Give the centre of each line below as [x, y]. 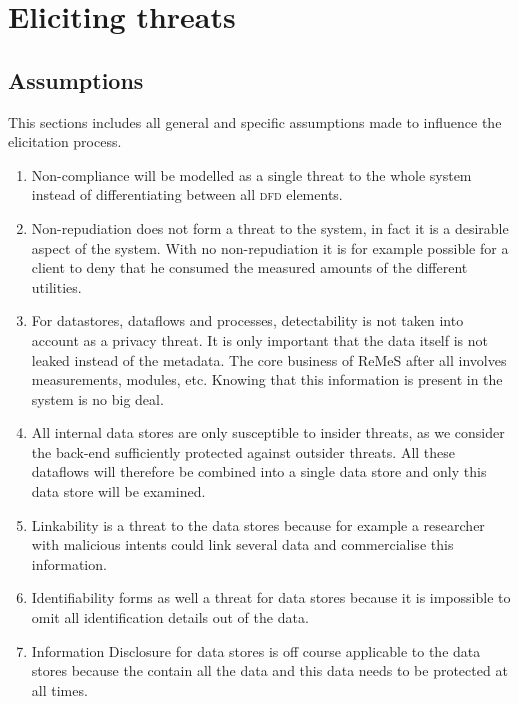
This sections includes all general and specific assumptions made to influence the [255, 121]
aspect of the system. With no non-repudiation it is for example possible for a [270, 247]
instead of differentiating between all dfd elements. [187, 194]
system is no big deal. [97, 398]
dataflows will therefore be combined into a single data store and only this [259, 471]
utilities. [56, 286]
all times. [59, 689]
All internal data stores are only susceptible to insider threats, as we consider [268, 432]
